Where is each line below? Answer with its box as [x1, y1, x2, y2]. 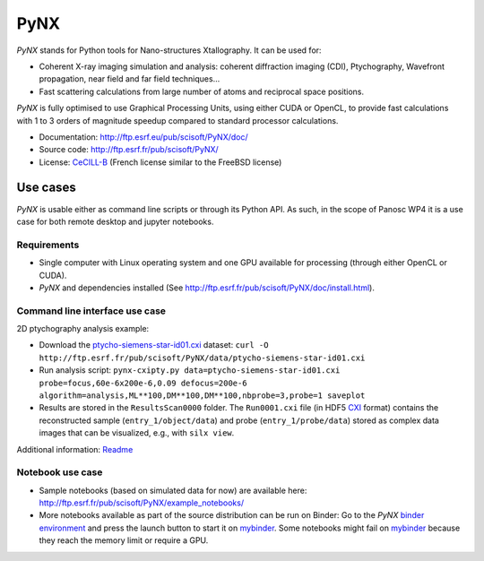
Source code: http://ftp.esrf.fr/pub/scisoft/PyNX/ [39, 144, 219, 155]
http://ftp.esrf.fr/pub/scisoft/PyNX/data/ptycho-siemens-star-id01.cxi [39, 352, 366, 363]
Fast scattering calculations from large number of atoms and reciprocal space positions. [39, 86, 365, 97]
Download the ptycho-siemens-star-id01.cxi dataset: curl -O [39, 340, 269, 350]
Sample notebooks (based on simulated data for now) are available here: [39, 485, 307, 496]
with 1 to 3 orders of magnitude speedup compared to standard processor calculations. [16, 115, 339, 125]
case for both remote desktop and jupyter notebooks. [16, 216, 214, 227]
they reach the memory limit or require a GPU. [39, 535, 209, 546]
